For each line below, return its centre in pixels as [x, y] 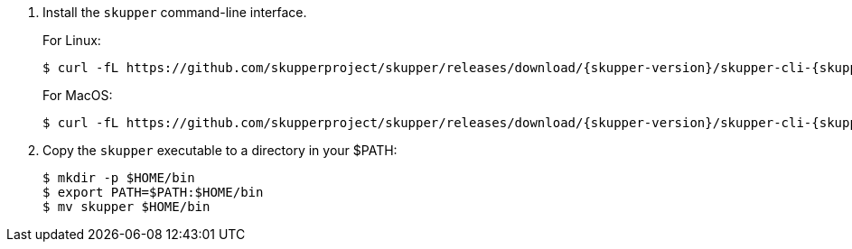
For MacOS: [78, 95]
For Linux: [72, 40]
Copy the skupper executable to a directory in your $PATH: [220, 150]
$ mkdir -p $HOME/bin [119, 178]
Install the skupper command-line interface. [175, 12]
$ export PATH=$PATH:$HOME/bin [153, 192]
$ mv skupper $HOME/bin [126, 207]
